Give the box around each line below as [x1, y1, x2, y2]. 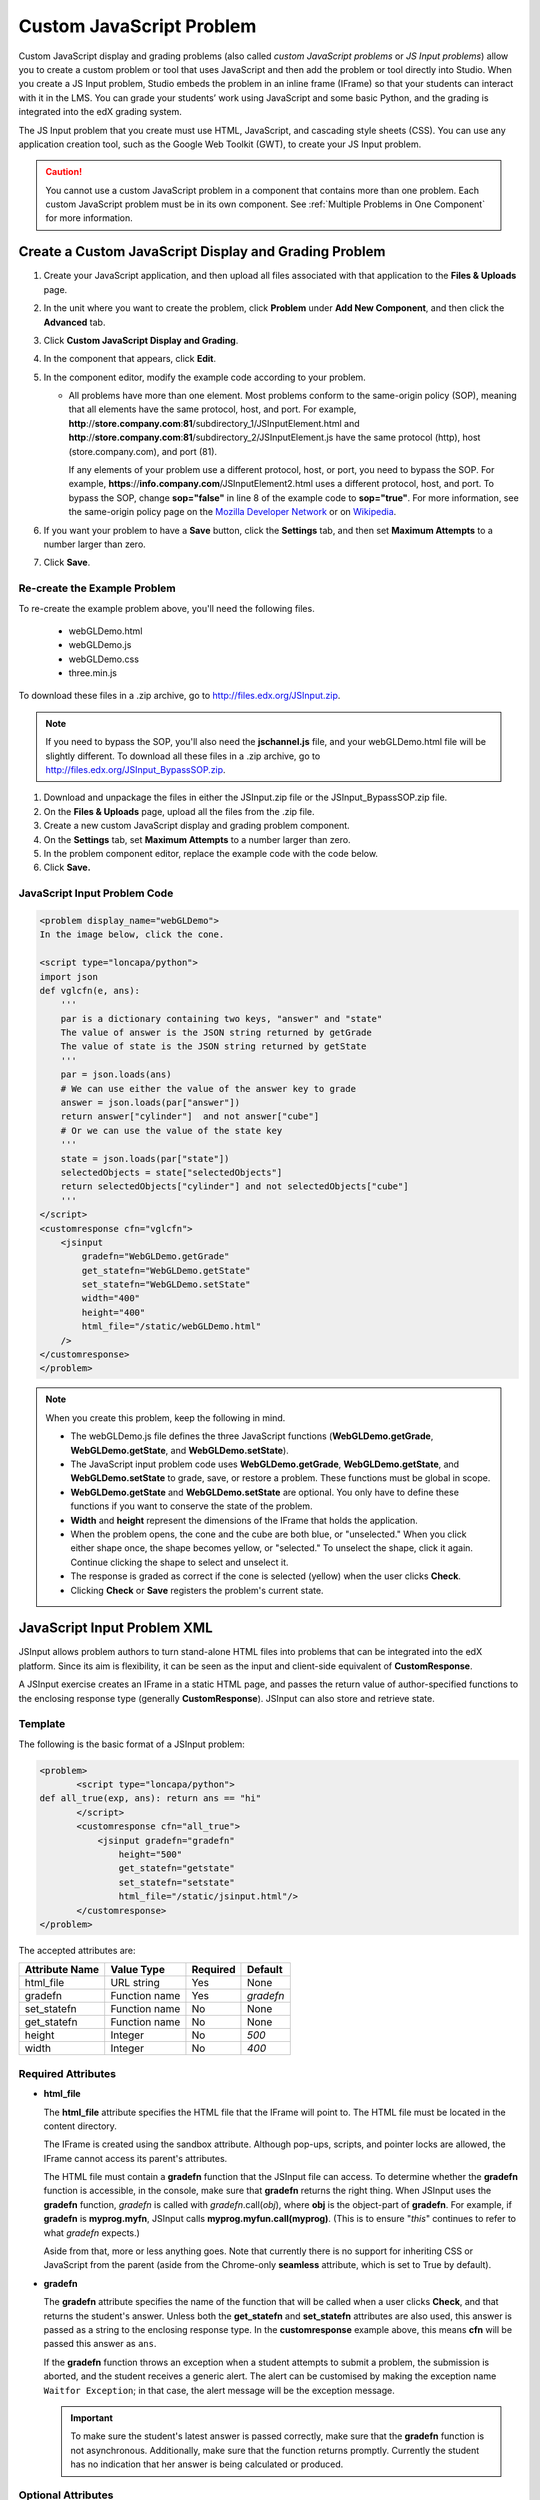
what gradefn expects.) [43, 2226, 140, 2239]
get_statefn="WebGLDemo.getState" [81, 1265, 251, 1276]
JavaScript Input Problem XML [18, 1620, 214, 1637]
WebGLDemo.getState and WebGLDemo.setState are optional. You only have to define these [70, 1486, 460, 1498]
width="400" [81, 1293, 140, 1304]
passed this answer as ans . [43, 2338, 157, 2350]
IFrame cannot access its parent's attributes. [43, 2152, 228, 2164]
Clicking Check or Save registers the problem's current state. [70, 1584, 324, 1596]
